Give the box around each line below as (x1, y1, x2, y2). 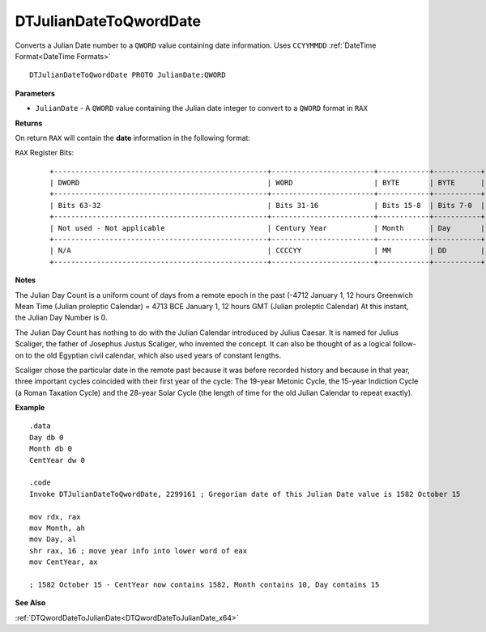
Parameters (15, 88, 56, 98)
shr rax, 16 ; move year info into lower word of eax (29, 546, 247, 555)
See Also (15, 598, 46, 608)
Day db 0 (29, 433, 64, 442)
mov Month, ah (29, 524, 85, 532)
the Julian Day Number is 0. (15, 312, 108, 323)
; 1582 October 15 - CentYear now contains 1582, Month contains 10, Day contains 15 (29, 579, 380, 589)
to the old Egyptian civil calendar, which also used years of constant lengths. (25, 350, 282, 360)
